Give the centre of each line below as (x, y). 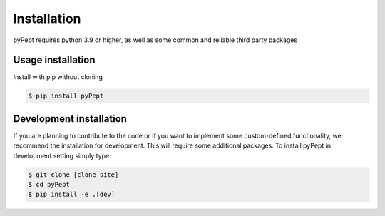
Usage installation (54, 60)
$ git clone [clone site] (73, 174)
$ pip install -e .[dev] (72, 195)
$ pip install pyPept (66, 96)
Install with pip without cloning (58, 77)
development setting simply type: (62, 155)
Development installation (70, 119)
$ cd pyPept (49, 185)
